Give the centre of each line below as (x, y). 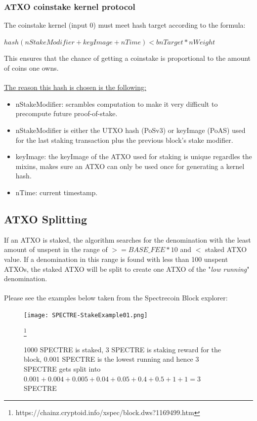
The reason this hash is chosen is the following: (75, 87)
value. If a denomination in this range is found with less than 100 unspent (116, 259)
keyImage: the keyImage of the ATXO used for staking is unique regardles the (134, 156)
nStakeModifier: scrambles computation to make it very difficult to (117, 104)
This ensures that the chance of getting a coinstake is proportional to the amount (128, 58)
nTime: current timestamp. (57, 192)
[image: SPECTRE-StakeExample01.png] (86, 315)
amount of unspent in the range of (56, 249)
